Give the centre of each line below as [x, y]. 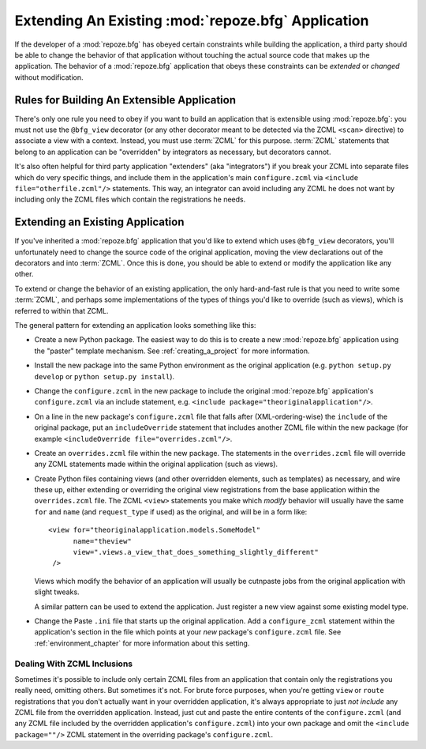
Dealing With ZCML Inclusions [74, 664]
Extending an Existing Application [99, 222]
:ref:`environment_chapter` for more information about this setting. [142, 643]
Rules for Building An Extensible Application [125, 100]
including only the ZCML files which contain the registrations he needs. [130, 199]
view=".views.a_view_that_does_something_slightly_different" [196, 552]
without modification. [49, 77]
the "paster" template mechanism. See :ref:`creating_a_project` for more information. [172, 351]
